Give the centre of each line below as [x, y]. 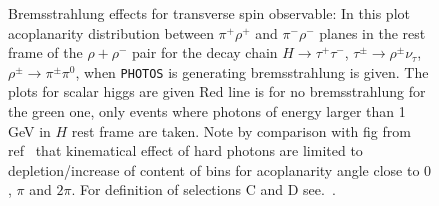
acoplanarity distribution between [111, 32]
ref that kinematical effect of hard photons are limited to [185, 150]
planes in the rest [372, 32]
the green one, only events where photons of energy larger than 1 [207, 111]
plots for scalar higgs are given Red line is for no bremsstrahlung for [217, 91]
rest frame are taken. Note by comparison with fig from [241, 130]
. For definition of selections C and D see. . [203, 189]
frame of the [45, 52]
